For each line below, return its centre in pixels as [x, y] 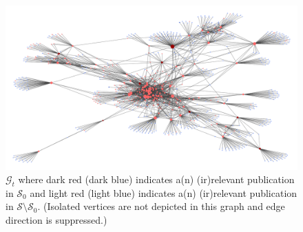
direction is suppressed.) [56, 220]
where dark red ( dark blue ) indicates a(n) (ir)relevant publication [156, 179]
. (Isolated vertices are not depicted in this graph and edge [161, 206]
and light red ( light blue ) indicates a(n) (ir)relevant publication [164, 192]
